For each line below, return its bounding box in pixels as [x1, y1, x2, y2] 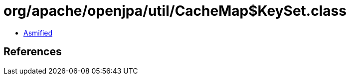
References [3, 45, 62, 58]
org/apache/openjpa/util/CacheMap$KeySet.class [3, 2, 347, 19]
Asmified [23, 28, 53, 37]
